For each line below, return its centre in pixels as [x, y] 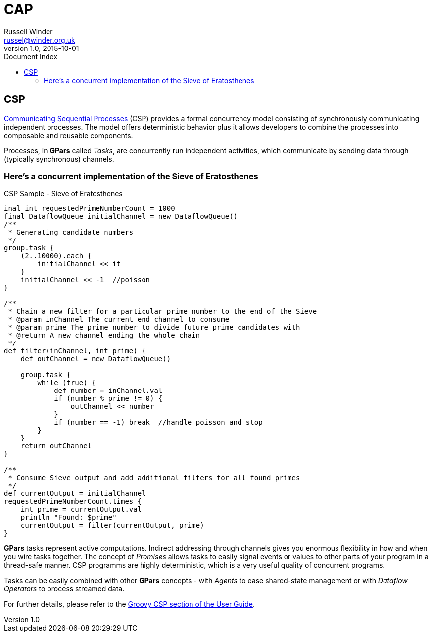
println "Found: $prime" [69, 517]
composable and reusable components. [69, 135]
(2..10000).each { [56, 256]
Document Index [31, 56]
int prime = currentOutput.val [81, 510]
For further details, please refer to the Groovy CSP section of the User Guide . [130, 604]
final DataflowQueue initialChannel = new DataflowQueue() [121, 217]
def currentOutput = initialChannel [75, 494]
